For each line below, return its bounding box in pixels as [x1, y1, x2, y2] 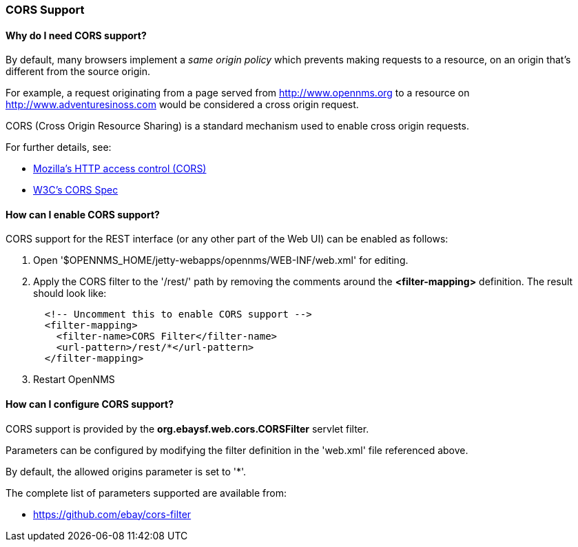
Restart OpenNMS [33, 373, 115, 386]
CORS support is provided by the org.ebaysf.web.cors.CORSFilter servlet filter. [6, 422, 369, 435]
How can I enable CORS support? [6, 208, 160, 220]
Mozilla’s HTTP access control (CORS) [33, 163, 207, 175]
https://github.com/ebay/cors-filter [33, 508, 192, 520]
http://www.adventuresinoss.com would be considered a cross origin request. [6, 99, 359, 111]
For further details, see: [6, 141, 112, 154]
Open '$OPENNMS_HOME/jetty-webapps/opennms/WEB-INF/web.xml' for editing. [33, 254, 409, 267]
